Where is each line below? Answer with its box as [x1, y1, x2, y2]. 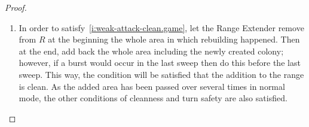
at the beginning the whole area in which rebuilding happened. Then [48, 33, 300, 46]
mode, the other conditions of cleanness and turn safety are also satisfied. [19, 92, 287, 104]
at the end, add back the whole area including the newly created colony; [19, 44, 284, 57]
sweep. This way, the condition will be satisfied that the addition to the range [19, 68, 304, 80]
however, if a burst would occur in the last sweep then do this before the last [19, 56, 301, 69]
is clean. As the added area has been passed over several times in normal [19, 80, 285, 92]
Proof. [5, 1, 27, 13]
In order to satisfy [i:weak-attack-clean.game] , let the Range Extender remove [19, 21, 304, 34]
